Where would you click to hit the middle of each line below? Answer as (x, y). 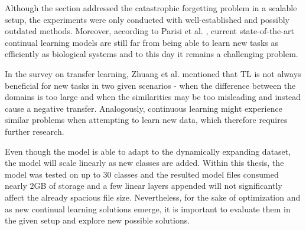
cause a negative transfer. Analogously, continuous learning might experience (144, 108)
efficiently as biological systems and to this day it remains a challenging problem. (152, 54)
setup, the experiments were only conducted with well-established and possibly (147, 19)
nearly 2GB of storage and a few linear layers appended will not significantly (144, 186)
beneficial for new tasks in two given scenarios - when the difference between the (150, 85)
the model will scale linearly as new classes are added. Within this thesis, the (144, 163)
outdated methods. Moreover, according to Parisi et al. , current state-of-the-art (149, 31)
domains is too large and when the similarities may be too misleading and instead (153, 97)
